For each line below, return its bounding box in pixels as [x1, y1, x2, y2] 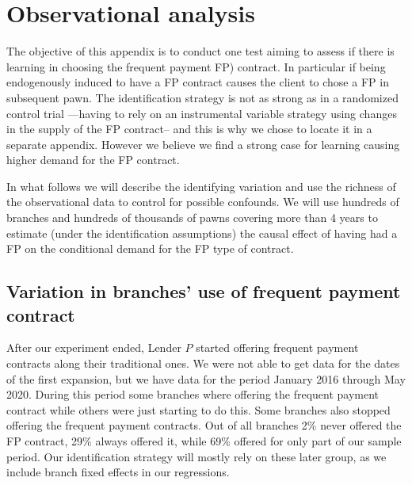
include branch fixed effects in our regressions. [6, 464, 230, 480]
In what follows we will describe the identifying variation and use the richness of [6, 178, 396, 194]
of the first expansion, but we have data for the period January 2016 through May [6, 370, 406, 387]
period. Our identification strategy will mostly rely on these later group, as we [6, 448, 387, 464]
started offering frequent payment [196, 339, 359, 356]
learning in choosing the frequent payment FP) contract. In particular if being [6, 58, 386, 74]
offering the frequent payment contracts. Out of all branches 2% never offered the [6, 417, 402, 433]
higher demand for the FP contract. [6, 151, 180, 168]
